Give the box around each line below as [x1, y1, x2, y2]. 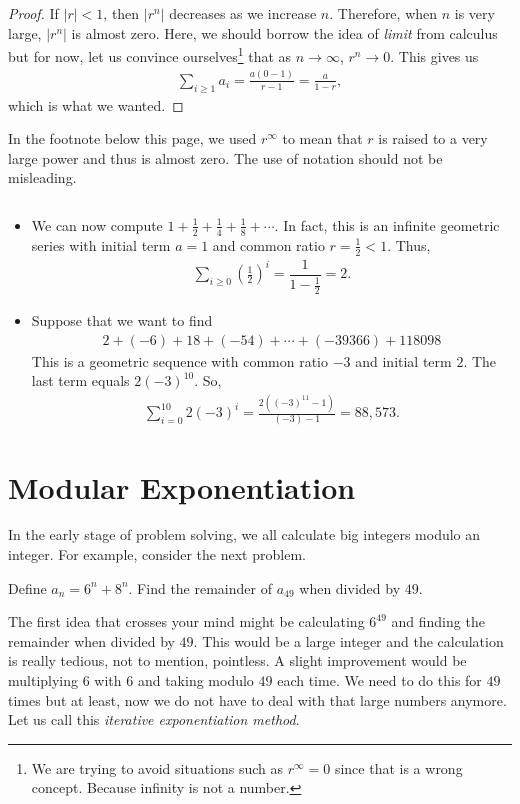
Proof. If [8, 3, 59, 23]
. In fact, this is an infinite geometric [274, 214, 500, 235]
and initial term [355, 350, 452, 371]
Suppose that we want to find [31, 309, 213, 330]
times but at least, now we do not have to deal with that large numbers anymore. [8, 689, 507, 710]
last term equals [31, 370, 130, 391]
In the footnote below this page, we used [8, 128, 257, 149]
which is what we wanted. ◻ [8, 94, 184, 115]
